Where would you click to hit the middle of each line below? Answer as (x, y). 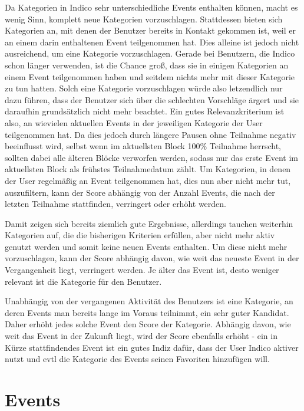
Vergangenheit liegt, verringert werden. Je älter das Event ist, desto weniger (142, 270)
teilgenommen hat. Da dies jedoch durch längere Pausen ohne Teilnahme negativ (151, 134)
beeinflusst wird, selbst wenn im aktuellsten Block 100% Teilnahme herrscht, (143, 146)
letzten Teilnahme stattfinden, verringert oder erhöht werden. (115, 204)
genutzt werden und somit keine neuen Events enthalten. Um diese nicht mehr (146, 246)
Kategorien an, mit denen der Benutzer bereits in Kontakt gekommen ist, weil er (151, 30)
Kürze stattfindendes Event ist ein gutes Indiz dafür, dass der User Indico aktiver (152, 347)
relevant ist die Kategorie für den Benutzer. (83, 281)
